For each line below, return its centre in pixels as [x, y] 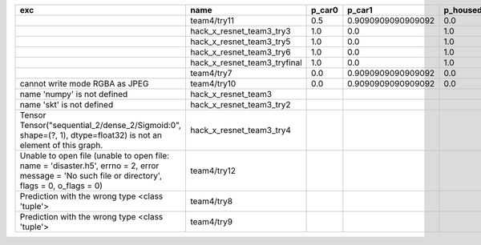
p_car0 [325, 10]
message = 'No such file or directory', [91, 176]
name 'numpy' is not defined [74, 94]
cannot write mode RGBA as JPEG [84, 84]
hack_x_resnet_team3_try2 [240, 104]
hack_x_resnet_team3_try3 [240, 31]
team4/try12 [213, 171]
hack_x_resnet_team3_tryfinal [246, 62]
